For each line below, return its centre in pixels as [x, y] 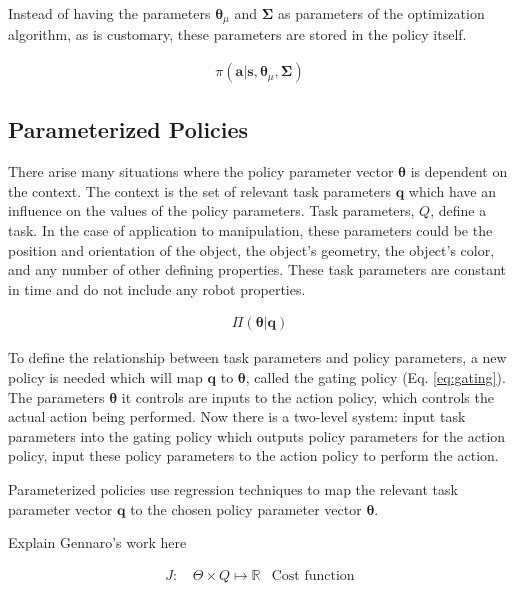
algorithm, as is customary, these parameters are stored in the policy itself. [237, 34]
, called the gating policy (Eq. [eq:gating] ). [375, 377]
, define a [458, 210]
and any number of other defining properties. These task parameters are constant [257, 269]
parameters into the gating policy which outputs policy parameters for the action [257, 435]
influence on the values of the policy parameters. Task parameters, [211, 210]
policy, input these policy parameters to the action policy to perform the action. [253, 455]
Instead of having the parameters [109, 13]
